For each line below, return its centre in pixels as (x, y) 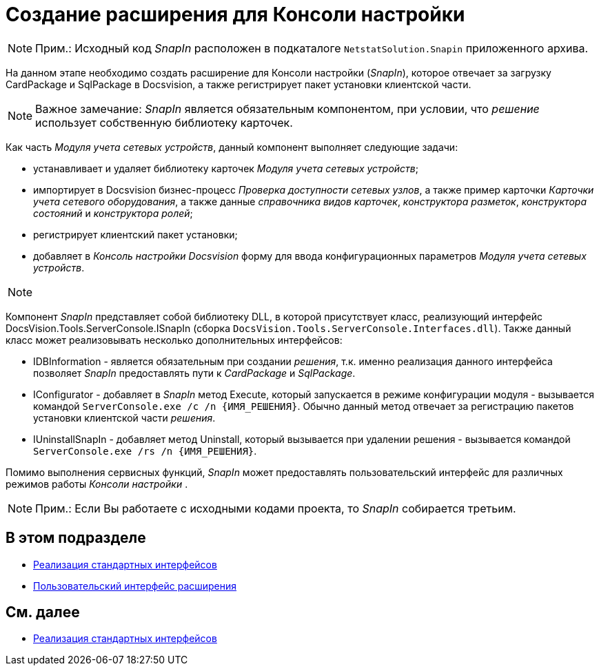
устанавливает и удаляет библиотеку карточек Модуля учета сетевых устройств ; (226, 168)
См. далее (43, 612)
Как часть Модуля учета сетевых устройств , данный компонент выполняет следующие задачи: (232, 147)
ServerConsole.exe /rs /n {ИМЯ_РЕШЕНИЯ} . (145, 451)
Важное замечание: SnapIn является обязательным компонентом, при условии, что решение (287, 109)
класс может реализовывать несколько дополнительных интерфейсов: (174, 340)
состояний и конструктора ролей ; (113, 213)
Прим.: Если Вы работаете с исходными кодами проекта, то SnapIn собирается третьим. (276, 508)
